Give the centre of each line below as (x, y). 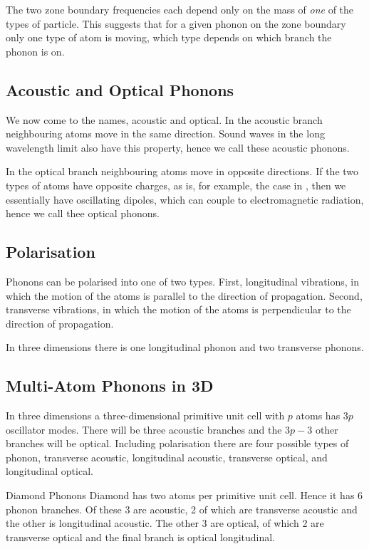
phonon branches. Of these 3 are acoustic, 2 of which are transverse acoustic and (182, 509)
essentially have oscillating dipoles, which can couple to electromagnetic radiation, (185, 199)
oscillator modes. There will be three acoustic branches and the (144, 429)
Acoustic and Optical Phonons (120, 89)
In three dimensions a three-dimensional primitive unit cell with (145, 415)
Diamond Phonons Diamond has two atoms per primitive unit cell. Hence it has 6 (184, 495)
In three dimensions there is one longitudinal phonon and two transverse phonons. (185, 347)
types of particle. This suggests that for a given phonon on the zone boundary (176, 23)
